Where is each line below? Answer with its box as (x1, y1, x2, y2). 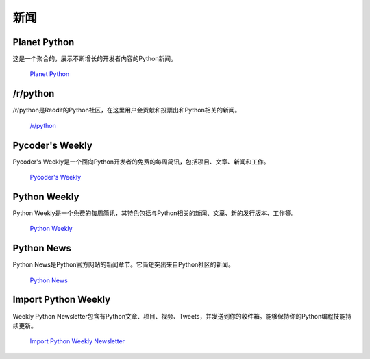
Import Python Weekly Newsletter (29, 337, 125, 345)
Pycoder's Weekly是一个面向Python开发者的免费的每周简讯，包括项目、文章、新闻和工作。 (12, 158, 270, 166)
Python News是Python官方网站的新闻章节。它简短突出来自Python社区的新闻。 (12, 260, 234, 269)
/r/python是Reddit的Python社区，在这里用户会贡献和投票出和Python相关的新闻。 (12, 106, 241, 114)
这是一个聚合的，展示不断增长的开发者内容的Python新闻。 (12, 55, 177, 63)
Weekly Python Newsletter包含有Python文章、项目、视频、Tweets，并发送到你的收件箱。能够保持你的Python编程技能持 (12, 312, 352, 320)
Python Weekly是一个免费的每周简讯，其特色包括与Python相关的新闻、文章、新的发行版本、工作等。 (12, 209, 297, 217)
